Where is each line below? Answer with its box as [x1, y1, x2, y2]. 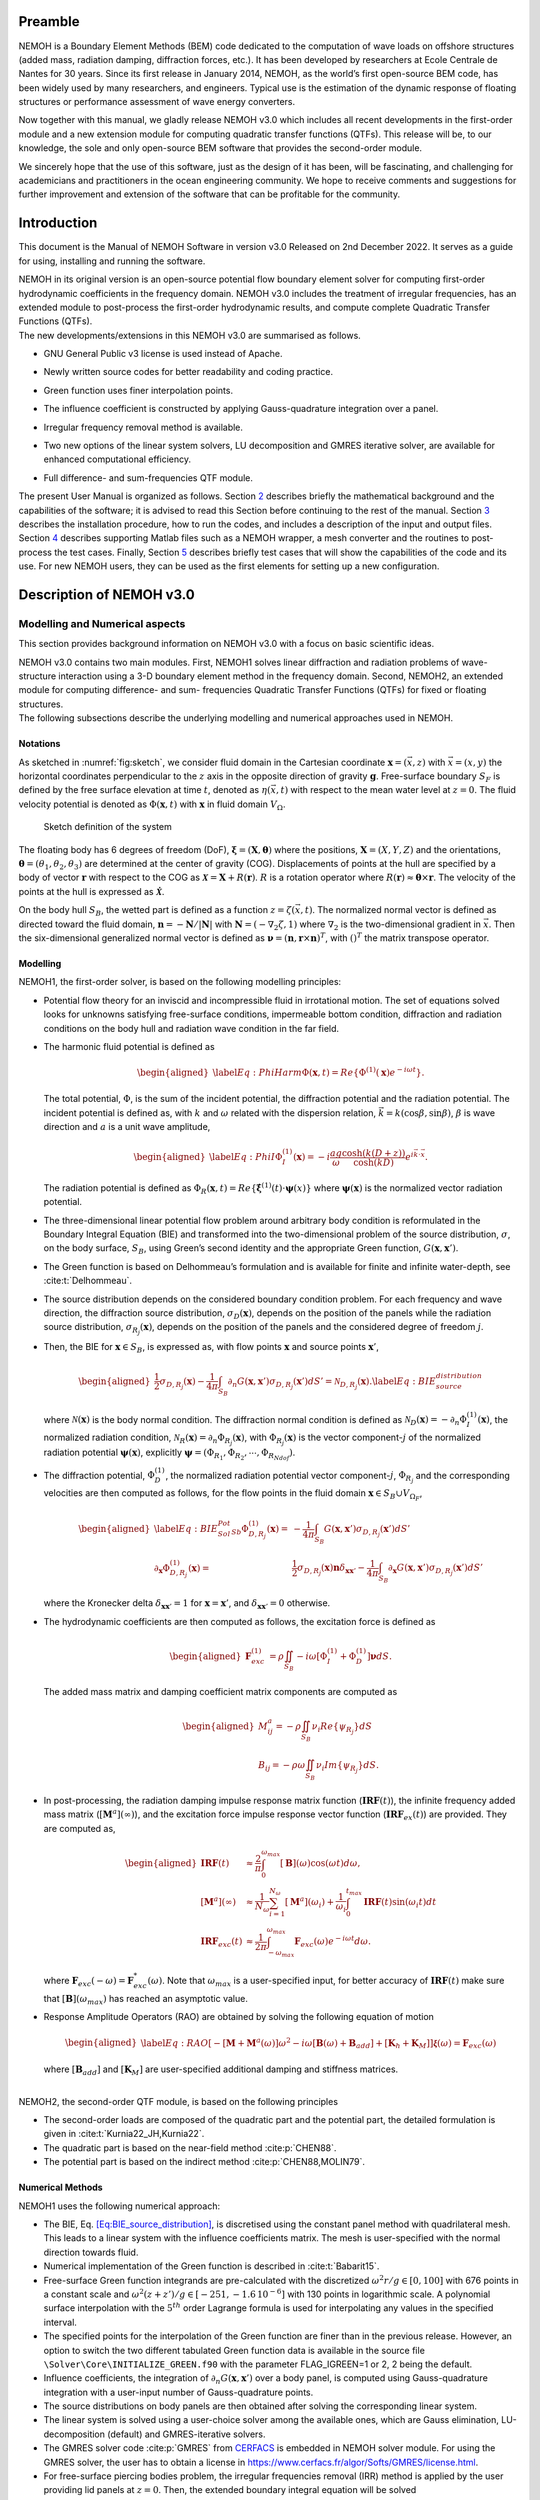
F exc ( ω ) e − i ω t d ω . [294, 1934, 372, 1949]
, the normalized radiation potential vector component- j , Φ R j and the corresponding [165, 1469, 510, 1485]
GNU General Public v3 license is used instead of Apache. [43, 348, 283, 360]
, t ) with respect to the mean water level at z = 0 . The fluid [275, 784, 517, 796]
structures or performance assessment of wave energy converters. [18, 96, 296, 108]
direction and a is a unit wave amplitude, [43, 1121, 211, 1133]
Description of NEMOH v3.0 [18, 586, 195, 603]
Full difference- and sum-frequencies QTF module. [43, 471, 254, 484]
